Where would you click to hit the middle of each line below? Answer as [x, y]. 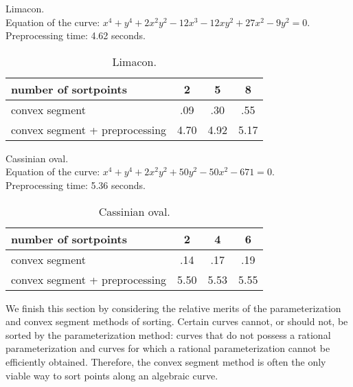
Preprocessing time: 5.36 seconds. [76, 185]
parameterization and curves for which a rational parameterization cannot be [168, 348]
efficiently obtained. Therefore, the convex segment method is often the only [166, 361]
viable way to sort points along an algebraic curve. [112, 375]
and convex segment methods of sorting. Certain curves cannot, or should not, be [177, 321]
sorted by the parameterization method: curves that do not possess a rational [168, 334]
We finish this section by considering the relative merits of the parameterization [173, 308]
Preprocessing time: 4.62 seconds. [76, 35]
